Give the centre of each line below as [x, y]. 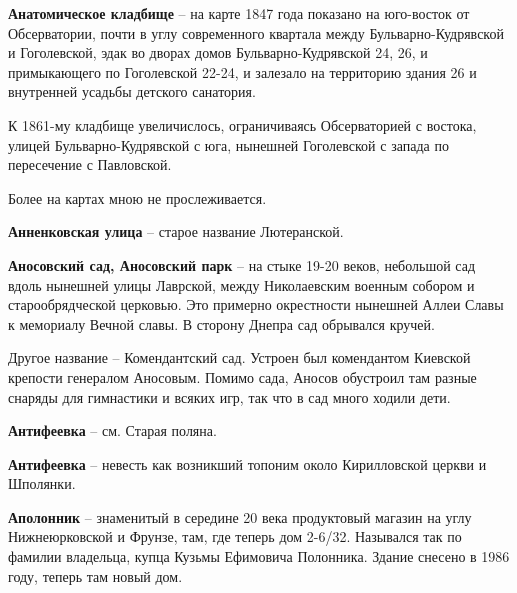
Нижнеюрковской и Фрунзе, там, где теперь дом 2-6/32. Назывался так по [235, 536]
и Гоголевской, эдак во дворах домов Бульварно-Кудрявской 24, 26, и [218, 52]
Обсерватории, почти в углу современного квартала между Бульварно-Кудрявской [256, 32]
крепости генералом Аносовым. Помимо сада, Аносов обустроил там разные [242, 376]
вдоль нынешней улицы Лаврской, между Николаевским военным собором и [241, 284]
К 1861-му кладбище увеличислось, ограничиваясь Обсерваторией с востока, [242, 124]
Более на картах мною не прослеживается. [137, 197]
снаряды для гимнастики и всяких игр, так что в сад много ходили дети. [229, 396]
